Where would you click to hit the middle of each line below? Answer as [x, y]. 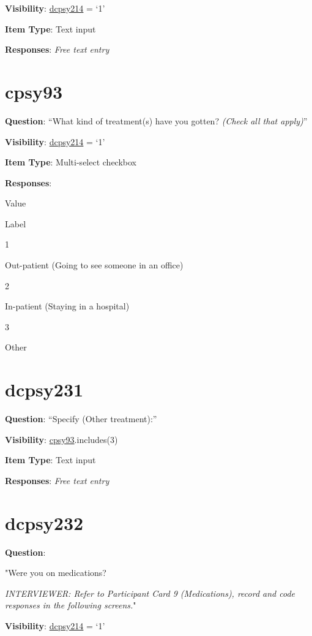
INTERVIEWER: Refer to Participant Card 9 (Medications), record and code [150, 593]
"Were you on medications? [56, 573]
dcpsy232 [44, 522]
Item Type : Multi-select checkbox [71, 162]
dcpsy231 [44, 389]
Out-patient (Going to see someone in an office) [94, 265]
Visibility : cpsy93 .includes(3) [61, 439]
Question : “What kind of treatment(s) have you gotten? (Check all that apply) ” [156, 120]
